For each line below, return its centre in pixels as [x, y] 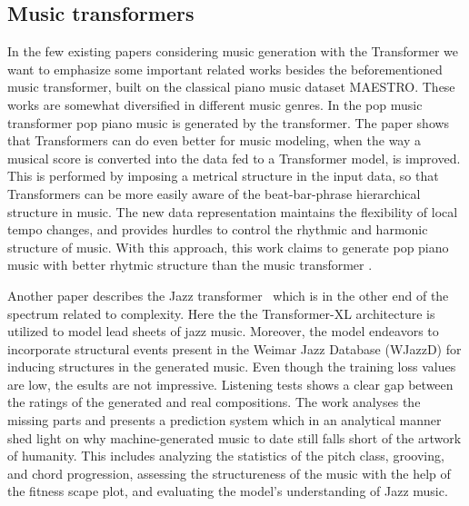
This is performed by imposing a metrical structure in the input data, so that [223, 176]
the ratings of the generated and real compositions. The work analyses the [214, 402]
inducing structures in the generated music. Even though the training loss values [232, 367]
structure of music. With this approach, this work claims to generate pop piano [228, 247]
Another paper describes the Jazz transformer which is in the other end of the [228, 295]
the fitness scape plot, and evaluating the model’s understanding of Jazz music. [228, 491]
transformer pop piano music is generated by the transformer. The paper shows [229, 122]
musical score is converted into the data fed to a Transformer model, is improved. [234, 158]
